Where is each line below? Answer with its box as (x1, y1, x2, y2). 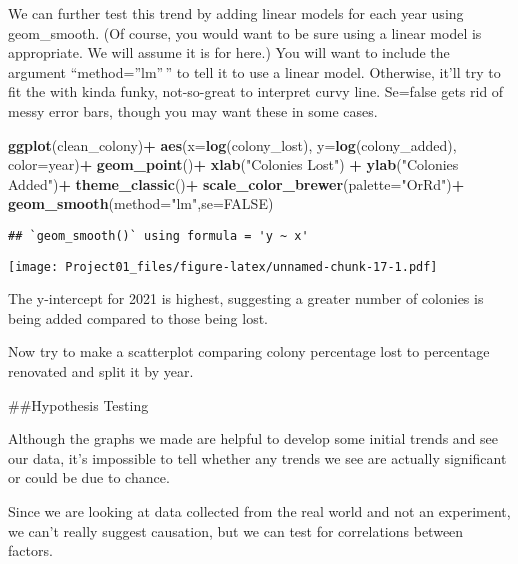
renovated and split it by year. (8, 361, 194, 382)
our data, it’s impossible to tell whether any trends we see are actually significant (8, 447, 507, 468)
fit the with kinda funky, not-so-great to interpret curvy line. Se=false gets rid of (8, 81, 504, 102)
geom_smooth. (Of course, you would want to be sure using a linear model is (8, 22, 482, 43)
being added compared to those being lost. (8, 307, 268, 328)
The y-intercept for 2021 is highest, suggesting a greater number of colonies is (8, 288, 484, 309)
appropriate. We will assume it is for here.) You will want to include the (8, 42, 450, 63)
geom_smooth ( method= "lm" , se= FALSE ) (8, 193, 274, 214)
